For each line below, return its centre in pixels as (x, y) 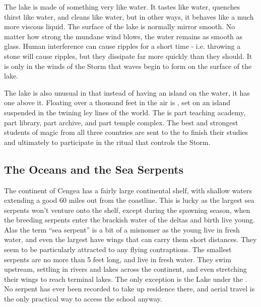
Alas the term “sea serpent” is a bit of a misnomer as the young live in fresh (122, 229)
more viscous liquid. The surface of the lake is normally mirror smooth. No (120, 26)
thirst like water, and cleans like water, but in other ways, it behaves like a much (129, 16)
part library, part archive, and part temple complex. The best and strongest (121, 122)
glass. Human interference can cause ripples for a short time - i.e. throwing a (122, 46)
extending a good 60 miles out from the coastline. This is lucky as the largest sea (129, 200)
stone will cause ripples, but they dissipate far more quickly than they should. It (128, 56)
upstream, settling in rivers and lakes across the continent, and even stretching (125, 269)
